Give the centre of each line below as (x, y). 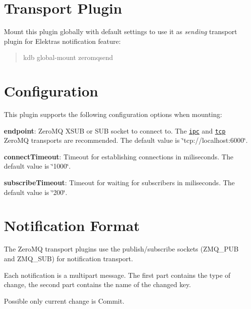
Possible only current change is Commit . (64, 300)
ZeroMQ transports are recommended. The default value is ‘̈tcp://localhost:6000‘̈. (126, 140)
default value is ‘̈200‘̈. (36, 192)
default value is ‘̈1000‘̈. (37, 166)
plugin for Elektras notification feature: (62, 41)
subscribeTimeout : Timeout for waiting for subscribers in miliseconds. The (119, 183)
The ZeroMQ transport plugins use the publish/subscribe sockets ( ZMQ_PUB (121, 249)
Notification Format (72, 225)
